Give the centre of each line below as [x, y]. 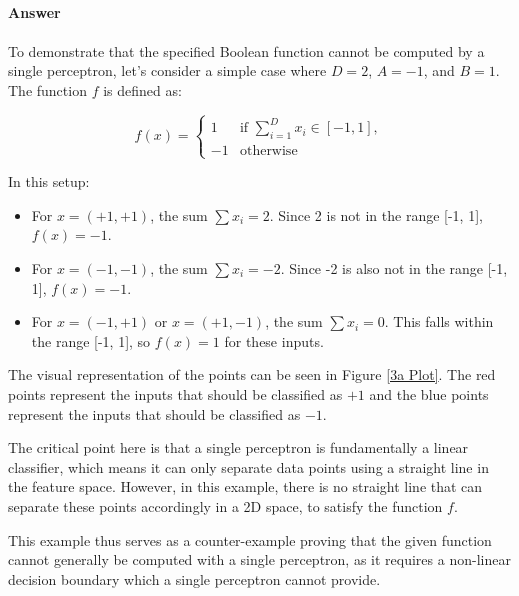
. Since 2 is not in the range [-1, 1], [376, 214]
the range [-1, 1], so [91, 340]
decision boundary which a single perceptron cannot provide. [194, 578]
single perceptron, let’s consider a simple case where [167, 70]
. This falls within [439, 321]
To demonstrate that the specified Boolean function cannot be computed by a [246, 50]
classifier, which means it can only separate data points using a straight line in [248, 466]
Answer [34, 12]
